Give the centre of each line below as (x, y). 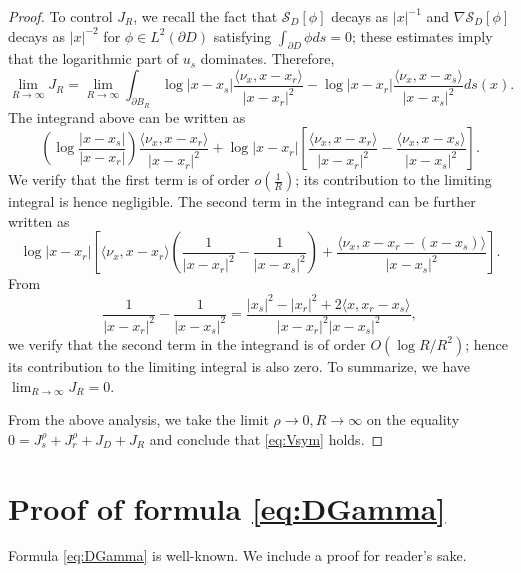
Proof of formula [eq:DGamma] (227, 507)
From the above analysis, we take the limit (138, 419)
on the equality (413, 419)
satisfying (242, 35)
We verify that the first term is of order (129, 179)
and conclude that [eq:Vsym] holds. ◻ (266, 438)
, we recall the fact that (205, 16)
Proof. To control (60, 16)
